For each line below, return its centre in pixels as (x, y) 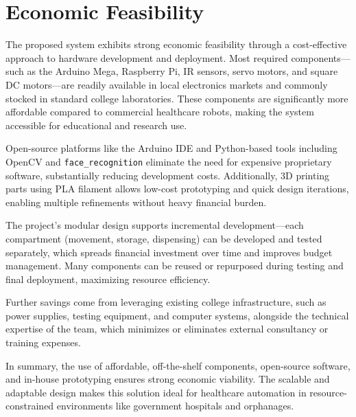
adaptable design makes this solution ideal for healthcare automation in (156, 392)
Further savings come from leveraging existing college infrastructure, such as (166, 302)
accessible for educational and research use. (96, 125)
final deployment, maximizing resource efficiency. (108, 279)
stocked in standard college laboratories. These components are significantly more (177, 98)
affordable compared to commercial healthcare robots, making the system (160, 112)
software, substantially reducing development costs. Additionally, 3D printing (168, 175)
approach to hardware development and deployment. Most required (147, 57)
